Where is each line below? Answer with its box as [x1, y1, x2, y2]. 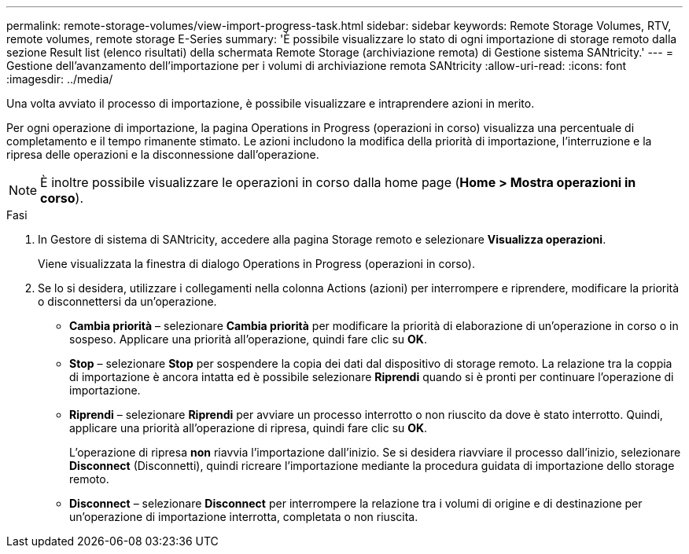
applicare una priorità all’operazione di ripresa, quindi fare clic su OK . [69, 421, 428, 435]
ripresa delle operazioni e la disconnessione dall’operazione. [6, 148, 319, 161]
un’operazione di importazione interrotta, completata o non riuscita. [69, 510, 418, 523]
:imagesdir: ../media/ [6, 72, 113, 86]
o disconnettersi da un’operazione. [38, 295, 217, 308]
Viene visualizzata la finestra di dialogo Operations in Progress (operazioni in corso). [38, 257, 475, 270]
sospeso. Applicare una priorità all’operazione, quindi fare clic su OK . [69, 332, 427, 346]
